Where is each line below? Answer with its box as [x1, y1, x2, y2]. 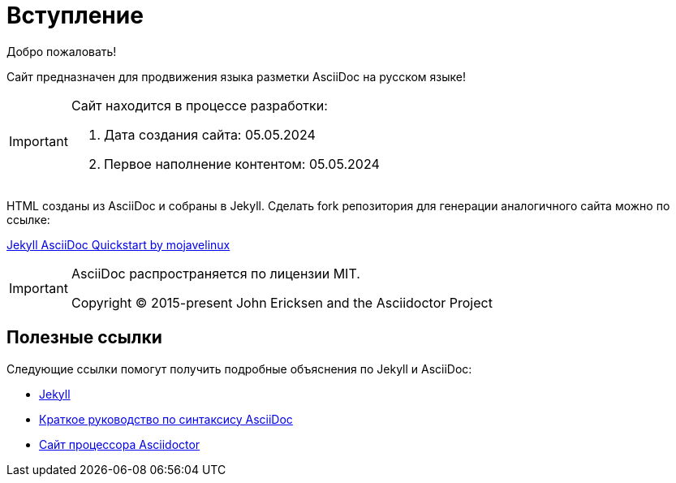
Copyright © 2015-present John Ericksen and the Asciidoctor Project [71, 294, 493, 311]
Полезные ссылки [6, 327, 162, 348]
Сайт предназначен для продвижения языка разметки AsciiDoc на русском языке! [6, 69, 466, 84]
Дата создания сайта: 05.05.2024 [103, 126, 316, 143]
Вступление [6, 2, 144, 29]
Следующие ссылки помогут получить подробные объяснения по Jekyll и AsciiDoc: [6, 361, 472, 376]
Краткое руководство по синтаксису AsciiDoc [39, 412, 293, 426]
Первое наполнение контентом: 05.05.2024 [103, 155, 380, 172]
